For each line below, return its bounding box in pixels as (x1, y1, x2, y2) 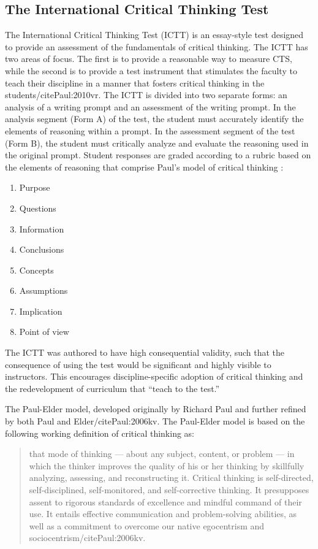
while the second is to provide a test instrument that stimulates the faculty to (5, 64, 297, 77)
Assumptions (19, 284, 68, 297)
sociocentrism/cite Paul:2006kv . (29, 531, 146, 544)
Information (19, 222, 64, 235)
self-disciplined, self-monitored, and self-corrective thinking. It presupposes (29, 483, 309, 496)
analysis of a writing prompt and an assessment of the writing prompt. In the (5, 100, 296, 113)
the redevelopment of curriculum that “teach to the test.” (5, 382, 220, 394)
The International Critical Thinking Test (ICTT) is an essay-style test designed (5, 28, 304, 41)
